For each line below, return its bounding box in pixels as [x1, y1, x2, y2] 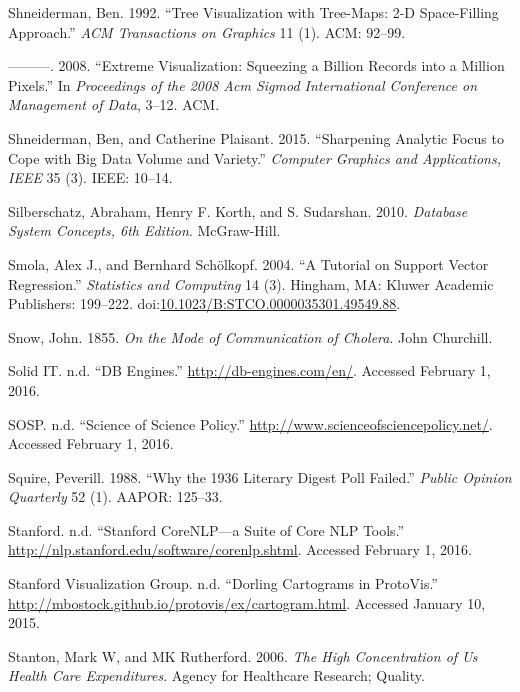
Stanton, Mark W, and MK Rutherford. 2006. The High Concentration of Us [8, 645, 478, 666]
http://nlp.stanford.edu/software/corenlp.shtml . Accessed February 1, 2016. [8, 539, 472, 560]
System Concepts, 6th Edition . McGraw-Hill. [8, 220, 281, 241]
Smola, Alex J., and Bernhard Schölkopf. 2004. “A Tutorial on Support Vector [8, 253, 489, 274]
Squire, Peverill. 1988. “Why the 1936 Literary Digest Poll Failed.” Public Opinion [8, 466, 512, 487]
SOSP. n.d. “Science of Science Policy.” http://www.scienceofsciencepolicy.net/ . [8, 413, 493, 434]
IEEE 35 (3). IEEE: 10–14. [8, 167, 173, 188]
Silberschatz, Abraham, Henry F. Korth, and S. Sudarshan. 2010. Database [8, 200, 468, 221]
